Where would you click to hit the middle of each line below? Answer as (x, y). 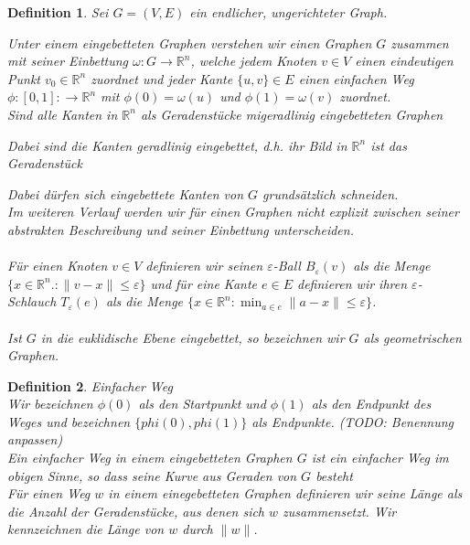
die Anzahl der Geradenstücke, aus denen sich (136, 511)
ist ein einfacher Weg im (380, 458)
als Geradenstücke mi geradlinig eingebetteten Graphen (292, 114)
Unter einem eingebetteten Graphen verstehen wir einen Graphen (190, 43)
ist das (389, 145)
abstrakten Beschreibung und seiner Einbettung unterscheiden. (181, 229)
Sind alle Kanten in (63, 114)
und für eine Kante (204, 283)
